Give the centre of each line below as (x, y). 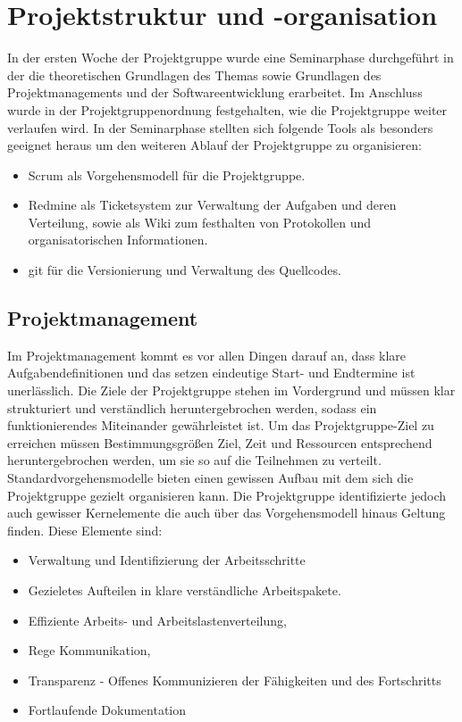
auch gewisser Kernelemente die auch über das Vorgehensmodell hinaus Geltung (227, 513)
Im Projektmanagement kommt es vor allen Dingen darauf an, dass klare (207, 355)
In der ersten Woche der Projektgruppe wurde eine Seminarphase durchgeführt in (231, 58)
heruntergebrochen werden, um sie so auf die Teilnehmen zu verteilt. (194, 460)
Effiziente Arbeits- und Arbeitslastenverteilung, (157, 620)
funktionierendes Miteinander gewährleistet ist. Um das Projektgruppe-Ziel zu (221, 425)
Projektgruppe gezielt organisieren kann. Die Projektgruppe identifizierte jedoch (227, 495)
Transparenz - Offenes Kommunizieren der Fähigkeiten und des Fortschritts (235, 680)
